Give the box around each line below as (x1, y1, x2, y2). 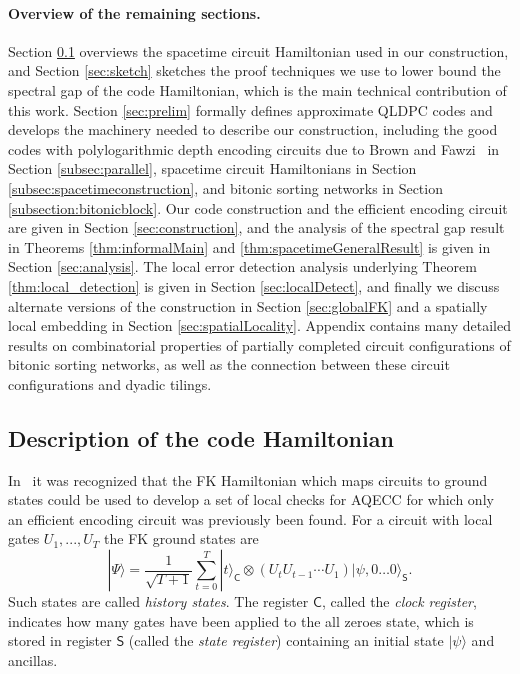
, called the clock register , (321, 591, 477, 612)
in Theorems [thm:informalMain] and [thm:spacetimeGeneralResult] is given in (8, 236, 491, 257)
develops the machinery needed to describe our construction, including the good (8, 119, 498, 140)
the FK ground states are (104, 528, 259, 549)
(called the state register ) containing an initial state (128, 630, 444, 651)
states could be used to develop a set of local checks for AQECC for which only (8, 489, 494, 510)
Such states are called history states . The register (8, 591, 309, 612)
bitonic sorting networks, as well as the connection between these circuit (8, 354, 450, 375)
